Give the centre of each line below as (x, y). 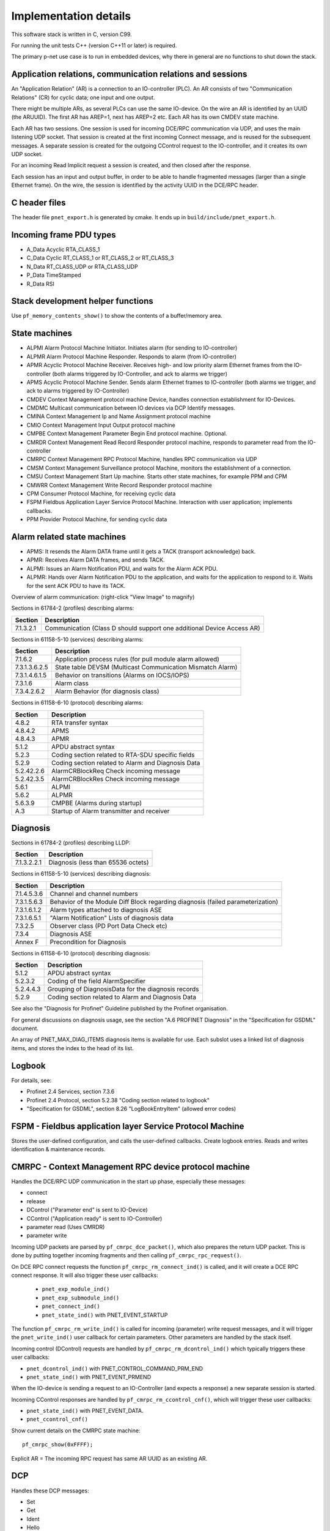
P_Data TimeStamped (54, 275)
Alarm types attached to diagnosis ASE (106, 909)
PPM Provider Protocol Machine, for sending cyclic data (97, 519)
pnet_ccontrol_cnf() (57, 1420)
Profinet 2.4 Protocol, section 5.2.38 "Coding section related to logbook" (118, 1100)
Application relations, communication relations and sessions (129, 74)
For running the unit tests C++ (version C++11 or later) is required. (94, 45)
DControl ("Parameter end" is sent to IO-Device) (87, 1210)
